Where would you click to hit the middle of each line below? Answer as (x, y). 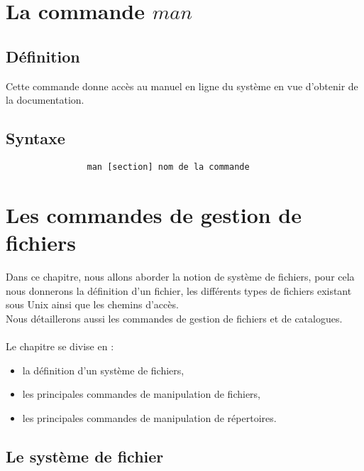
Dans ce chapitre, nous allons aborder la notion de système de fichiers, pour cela (180, 276)
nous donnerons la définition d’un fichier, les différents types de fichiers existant (179, 290)
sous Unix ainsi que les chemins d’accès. (92, 304)
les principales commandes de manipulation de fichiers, (142, 394)
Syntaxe (35, 138)
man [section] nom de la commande (168, 167)
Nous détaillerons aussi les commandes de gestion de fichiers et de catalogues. (174, 318)
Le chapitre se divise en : (60, 346)
